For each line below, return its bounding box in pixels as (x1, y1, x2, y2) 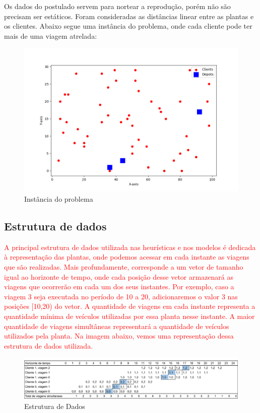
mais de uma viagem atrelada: (4, 30, 97, 41)
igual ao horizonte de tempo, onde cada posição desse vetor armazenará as (4, 271, 234, 282)
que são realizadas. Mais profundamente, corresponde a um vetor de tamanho (4, 262, 243, 272)
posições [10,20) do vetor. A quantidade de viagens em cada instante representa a (4, 301, 255, 311)
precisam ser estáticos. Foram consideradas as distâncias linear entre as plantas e (4, 11, 254, 21)
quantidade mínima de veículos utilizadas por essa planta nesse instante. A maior (4, 311, 255, 321)
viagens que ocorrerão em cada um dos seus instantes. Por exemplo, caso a (4, 281, 234, 292)
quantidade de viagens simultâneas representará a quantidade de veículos (4, 320, 229, 331)
